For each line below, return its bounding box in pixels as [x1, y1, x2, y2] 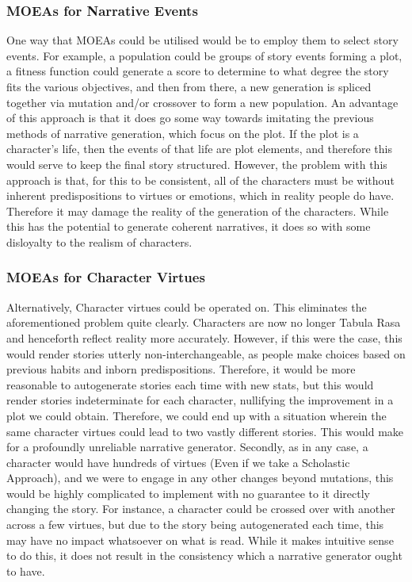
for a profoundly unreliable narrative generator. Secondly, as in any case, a [6, 438, 368, 455]
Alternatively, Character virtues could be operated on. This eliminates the [6, 298, 367, 315]
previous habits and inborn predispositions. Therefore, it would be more [6, 361, 356, 377]
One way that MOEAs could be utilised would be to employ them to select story [6, 32, 399, 48]
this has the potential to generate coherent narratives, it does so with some [6, 218, 371, 235]
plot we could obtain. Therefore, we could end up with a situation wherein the [6, 407, 387, 423]
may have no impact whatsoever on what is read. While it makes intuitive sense [6, 531, 394, 548]
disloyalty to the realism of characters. [6, 233, 193, 250]
